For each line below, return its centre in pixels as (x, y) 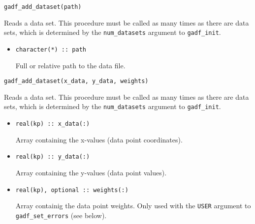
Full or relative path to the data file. (70, 65)
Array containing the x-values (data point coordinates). (99, 139)
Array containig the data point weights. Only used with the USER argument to (133, 206)
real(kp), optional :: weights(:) (72, 190)
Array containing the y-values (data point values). (91, 172)
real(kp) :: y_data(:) (53, 157)
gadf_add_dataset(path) (43, 7)
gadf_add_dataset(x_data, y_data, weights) (76, 81)
